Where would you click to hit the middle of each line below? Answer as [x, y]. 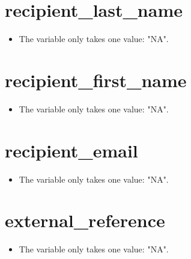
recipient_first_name [96, 80]
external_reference [85, 220]
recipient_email [71, 150]
